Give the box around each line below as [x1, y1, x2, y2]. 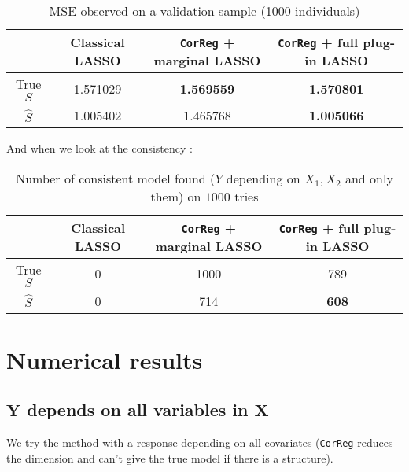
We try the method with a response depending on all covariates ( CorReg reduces [6, 434, 393, 451]
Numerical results [6, 343, 203, 375]
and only [345, 168, 393, 187]
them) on [150, 186, 201, 205]
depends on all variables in [27, 397, 249, 422]
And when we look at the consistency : [6, 140, 193, 156]
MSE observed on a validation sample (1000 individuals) [49, 2, 360, 20]
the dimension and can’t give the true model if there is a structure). [6, 449, 333, 466]
